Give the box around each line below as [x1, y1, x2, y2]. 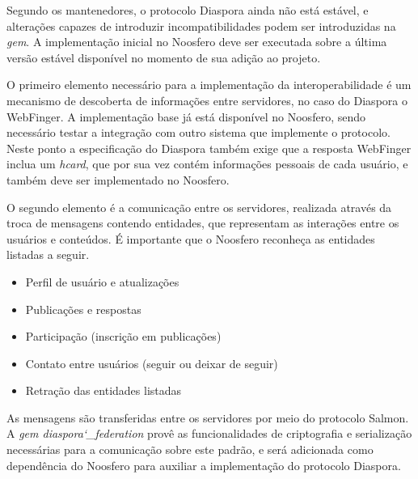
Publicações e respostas [25, 300, 141, 317]
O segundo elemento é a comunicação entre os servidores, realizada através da [6, 198, 392, 215]
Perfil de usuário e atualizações [25, 273, 179, 290]
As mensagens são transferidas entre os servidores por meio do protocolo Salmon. [6, 409, 409, 426]
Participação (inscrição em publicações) [25, 328, 222, 345]
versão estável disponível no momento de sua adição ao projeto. [6, 49, 321, 66]
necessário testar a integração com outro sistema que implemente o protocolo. [6, 124, 391, 141]
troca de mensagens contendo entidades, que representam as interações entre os [6, 214, 399, 231]
